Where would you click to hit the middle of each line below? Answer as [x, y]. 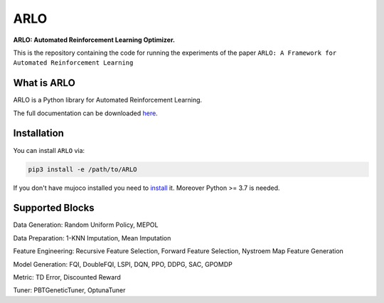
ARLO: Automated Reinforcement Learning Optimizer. [94, 40]
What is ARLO [44, 83]
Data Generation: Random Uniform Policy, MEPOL [86, 225]
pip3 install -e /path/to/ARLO [83, 169]
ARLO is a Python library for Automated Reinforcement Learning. [108, 100]
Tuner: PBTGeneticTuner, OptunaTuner [69, 290]
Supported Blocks [54, 208]
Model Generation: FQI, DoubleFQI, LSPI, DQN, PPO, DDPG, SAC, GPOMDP [123, 264]
